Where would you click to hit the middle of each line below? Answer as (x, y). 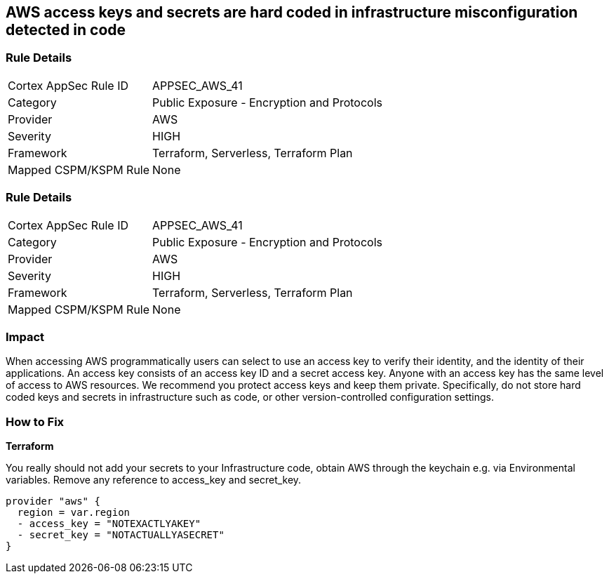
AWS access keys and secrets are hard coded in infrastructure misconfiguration (292, 12)
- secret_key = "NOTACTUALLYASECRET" (121, 535)
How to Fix (35, 421)
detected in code (66, 30)
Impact (25, 337)
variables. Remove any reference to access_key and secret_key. (154, 480)
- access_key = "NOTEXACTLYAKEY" (109, 524)
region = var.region (74, 513)
